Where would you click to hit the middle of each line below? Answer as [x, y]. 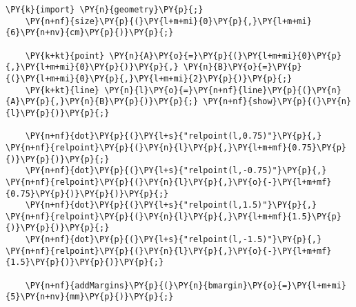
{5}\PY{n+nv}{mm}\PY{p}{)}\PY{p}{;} [90, 297]
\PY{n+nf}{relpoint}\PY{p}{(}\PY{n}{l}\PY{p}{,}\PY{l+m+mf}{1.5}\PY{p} [174, 216]
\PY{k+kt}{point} [65, 56]
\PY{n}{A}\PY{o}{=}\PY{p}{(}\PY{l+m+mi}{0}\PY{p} [225, 56]
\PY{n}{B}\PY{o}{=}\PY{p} [243, 67]
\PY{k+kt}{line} [62, 90]
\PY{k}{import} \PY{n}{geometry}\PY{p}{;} [105, 10]
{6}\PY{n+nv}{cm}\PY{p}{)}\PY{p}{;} [90, 33]
